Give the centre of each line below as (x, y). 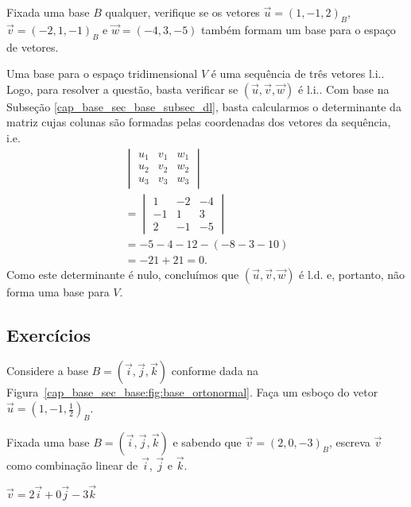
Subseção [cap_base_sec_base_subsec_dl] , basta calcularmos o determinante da (204, 106)
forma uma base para (58, 291)
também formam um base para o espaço (299, 29)
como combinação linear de (72, 465)
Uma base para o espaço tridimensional (102, 74)
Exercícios (49, 334)
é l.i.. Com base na (344, 89)
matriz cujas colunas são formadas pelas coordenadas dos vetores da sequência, (199, 122)
